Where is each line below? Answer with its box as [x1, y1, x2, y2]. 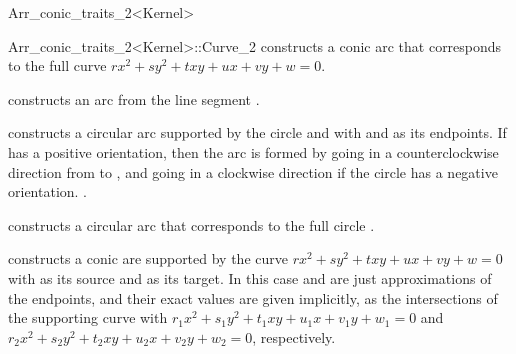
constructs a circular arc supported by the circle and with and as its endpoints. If [8, 122, 507, 143]
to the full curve [8, 55, 107, 76]
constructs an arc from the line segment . [8, 88, 260, 109]
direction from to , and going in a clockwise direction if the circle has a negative [8, 161, 498, 182]
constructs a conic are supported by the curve [8, 248, 288, 269]
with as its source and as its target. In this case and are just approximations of [8, 267, 492, 288]
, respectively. [252, 326, 336, 347]
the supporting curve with [8, 307, 168, 328]
